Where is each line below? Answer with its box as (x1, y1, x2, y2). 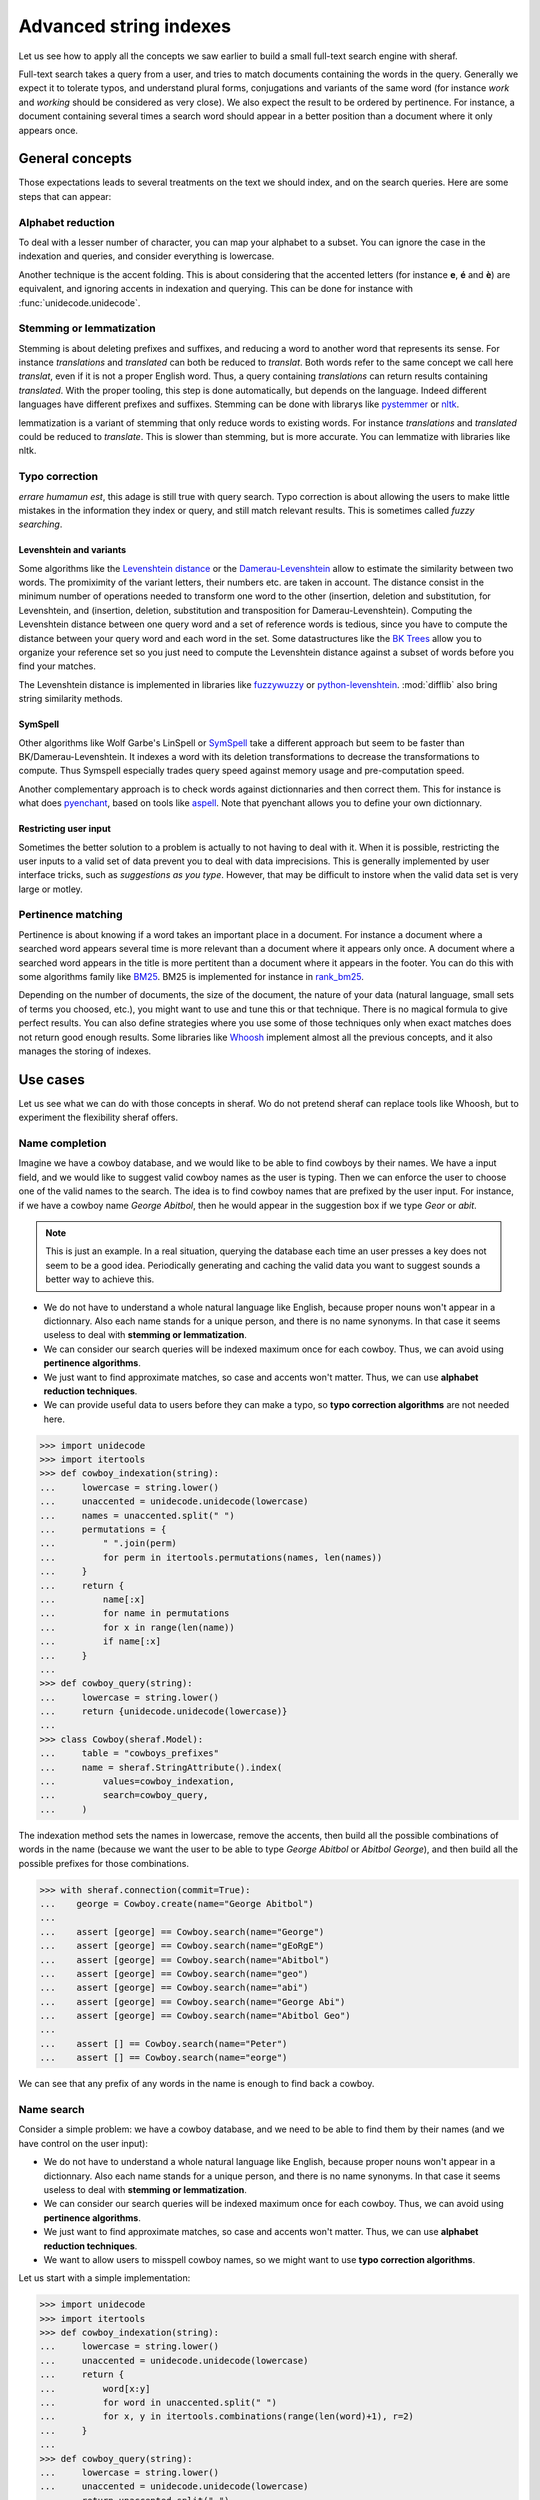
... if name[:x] (39, 1636, 162, 1647)
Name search (18, 2103, 85, 2116)
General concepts (18, 150, 132, 167)
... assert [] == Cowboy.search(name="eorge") (39, 2052, 288, 2064)
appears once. (18, 124, 79, 136)
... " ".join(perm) (39, 1538, 177, 1549)
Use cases (18, 1071, 85, 1088)
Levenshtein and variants (18, 544, 127, 556)
